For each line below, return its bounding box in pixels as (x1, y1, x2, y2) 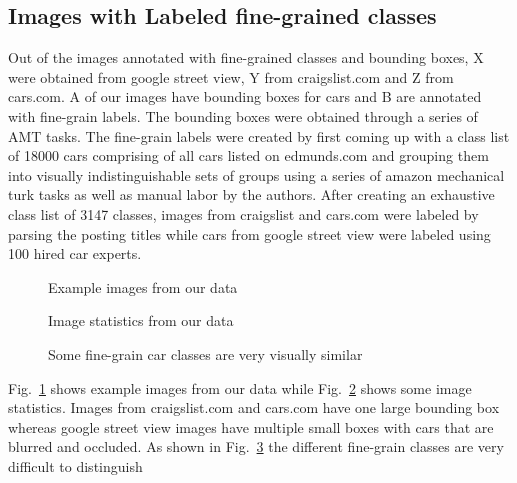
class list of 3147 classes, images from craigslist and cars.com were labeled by (8, 203, 479, 224)
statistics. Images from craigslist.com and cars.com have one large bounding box (8, 397, 500, 418)
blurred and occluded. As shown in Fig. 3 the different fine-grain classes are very (8, 436, 504, 457)
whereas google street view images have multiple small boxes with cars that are (8, 416, 494, 437)
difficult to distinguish (8, 455, 143, 476)
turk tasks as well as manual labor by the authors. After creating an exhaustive (8, 184, 495, 205)
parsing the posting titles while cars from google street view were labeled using (8, 223, 491, 244)
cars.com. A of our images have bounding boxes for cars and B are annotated (8, 86, 482, 107)
